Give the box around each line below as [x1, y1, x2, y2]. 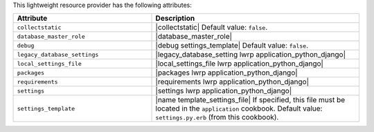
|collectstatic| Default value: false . [155, 23, 268, 32]
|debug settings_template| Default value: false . [155, 41, 309, 50]
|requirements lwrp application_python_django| [155, 77, 310, 86]
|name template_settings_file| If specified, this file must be [155, 95, 346, 105]
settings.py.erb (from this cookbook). [155, 113, 279, 122]
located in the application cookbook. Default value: [155, 104, 323, 113]
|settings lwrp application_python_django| [155, 86, 292, 96]
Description [155, 14, 195, 23]
